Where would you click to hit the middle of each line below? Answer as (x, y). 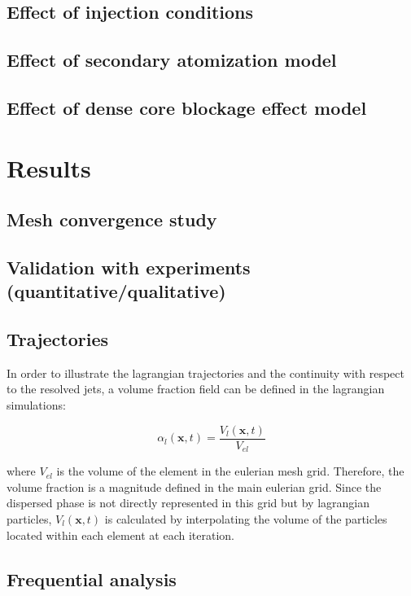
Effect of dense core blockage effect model (187, 107)
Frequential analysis (92, 578)
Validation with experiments (129, 267)
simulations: (36, 405)
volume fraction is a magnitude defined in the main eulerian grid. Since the (194, 486)
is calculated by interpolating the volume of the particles (246, 518)
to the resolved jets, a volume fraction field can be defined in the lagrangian (196, 389)
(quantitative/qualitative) (116, 291)
